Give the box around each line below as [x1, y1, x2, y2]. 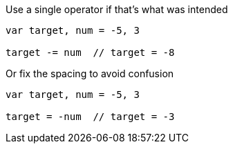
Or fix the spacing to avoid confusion [6, 68, 174, 79]
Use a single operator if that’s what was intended [6, 3, 228, 15]
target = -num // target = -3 [6, 111, 175, 122]
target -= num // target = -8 [6, 47, 175, 58]
